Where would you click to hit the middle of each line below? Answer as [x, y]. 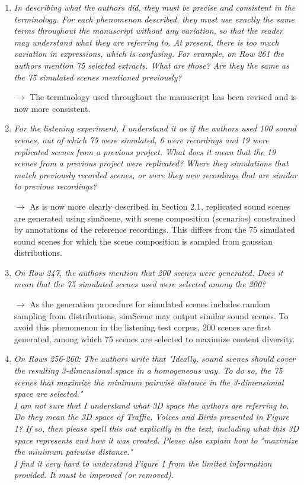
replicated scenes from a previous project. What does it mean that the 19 [145, 151]
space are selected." [48, 394]
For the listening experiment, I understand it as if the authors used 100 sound [155, 128]
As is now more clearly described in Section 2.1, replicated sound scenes [160, 206]
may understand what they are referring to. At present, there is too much [146, 42]
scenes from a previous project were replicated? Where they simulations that [151, 163]
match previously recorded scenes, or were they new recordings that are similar [156, 174]
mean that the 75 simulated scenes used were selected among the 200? [140, 284]
